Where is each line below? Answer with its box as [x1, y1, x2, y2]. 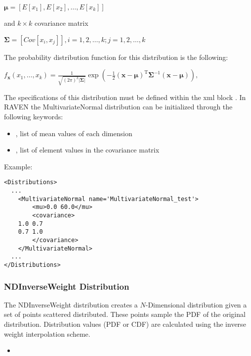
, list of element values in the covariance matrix [15, 145, 160, 155]
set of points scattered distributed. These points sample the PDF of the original [4, 309, 246, 319]
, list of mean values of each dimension [15, 128, 132, 138]
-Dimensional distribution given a [145, 299, 247, 309]
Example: [4, 161, 33, 171]
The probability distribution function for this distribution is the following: [4, 51, 228, 62]
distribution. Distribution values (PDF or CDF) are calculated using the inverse [4, 319, 246, 329]
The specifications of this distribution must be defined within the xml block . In [4, 92, 246, 102]
